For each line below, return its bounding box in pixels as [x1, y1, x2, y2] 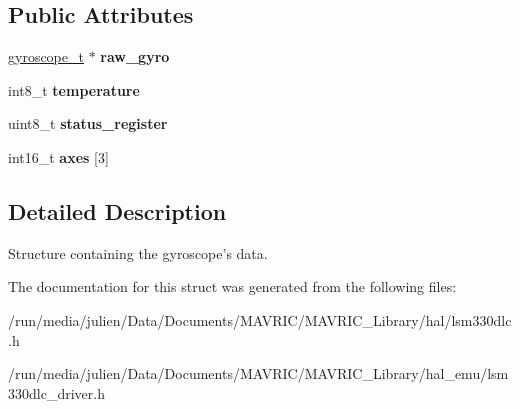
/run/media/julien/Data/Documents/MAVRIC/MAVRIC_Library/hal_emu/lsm [8, 363, 509, 384]
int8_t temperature [8, 79, 140, 100]
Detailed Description [8, 195, 227, 226]
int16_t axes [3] [8, 146, 109, 167]
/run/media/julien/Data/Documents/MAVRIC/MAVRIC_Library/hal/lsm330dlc [8, 309, 512, 330]
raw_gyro [100, 46, 170, 67]
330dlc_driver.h [8, 382, 105, 403]
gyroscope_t [8, 46, 84, 67]
